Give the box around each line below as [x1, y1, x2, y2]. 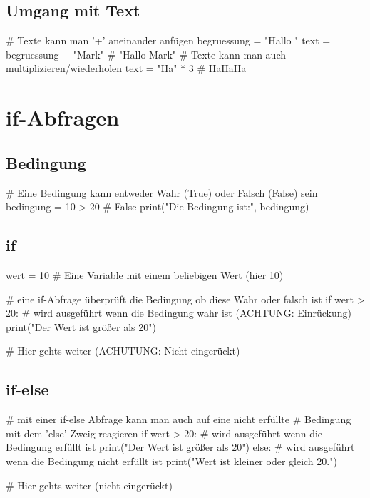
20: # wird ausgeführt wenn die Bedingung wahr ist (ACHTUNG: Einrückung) [6, 305, 351, 320]
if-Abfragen [6, 103, 120, 132]
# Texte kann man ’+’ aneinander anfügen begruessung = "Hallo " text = [6, 33, 331, 48]
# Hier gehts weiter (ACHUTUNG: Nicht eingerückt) [6, 343, 240, 358]
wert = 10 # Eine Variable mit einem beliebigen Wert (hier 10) [6, 267, 284, 282]
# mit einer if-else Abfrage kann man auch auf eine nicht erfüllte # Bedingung [6, 412, 351, 427]
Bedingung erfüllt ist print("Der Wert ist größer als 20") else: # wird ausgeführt [6, 439, 355, 454]
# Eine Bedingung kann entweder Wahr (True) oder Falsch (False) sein [6, 185, 318, 200]
